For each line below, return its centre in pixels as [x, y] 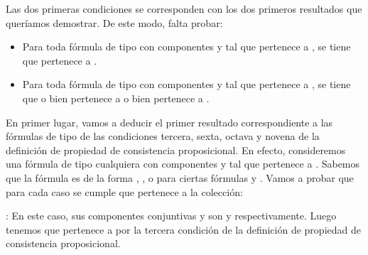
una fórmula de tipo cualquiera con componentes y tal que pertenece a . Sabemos [183, 164]
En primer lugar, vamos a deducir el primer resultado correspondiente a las [169, 122]
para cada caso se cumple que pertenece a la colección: [124, 191]
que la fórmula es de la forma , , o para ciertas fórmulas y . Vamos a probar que [180, 177]
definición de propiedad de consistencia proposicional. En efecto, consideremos [176, 150]
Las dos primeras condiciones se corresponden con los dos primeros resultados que [184, 9]
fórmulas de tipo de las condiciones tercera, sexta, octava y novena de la [163, 136]
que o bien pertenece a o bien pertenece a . [116, 98]
